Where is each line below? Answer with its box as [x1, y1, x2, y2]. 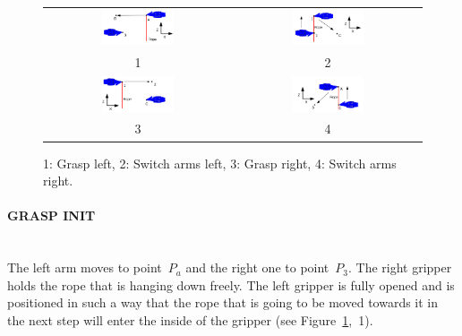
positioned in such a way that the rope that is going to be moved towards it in [7, 293, 439, 312]
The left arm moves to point [7, 258, 162, 277]
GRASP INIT [7, 206, 96, 225]
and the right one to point [185, 258, 329, 277]
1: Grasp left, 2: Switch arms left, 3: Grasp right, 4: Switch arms [43, 153, 397, 172]
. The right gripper [347, 258, 452, 277]
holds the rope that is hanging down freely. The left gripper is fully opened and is [7, 275, 455, 294]
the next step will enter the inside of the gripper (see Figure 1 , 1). [7, 310, 373, 329]
